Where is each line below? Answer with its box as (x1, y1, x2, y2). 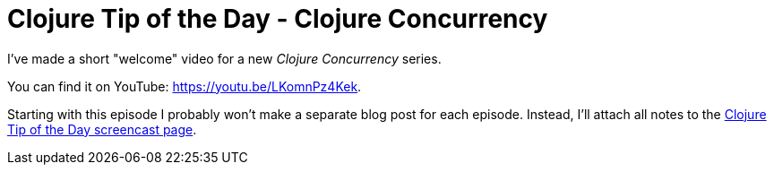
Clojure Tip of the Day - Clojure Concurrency (7, 4, 548, 34)
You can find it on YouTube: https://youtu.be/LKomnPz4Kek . (7, 78, 362, 94)
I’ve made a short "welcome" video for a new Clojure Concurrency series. (7, 50, 442, 66)
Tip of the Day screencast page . (7, 121, 197, 137)
